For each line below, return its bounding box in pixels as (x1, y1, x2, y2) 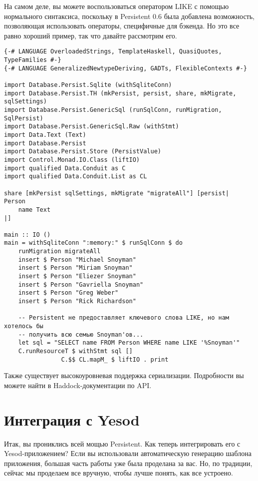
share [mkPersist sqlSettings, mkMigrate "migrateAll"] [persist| (4, 189, 230, 197)
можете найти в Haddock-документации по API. (4, 380, 152, 390)
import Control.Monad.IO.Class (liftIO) (4, 156, 140, 163)
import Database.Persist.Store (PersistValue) (4, 148, 161, 155)
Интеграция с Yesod (4, 409, 140, 430)
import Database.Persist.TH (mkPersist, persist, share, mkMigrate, (4, 89, 237, 97)
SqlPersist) (4, 114, 43, 122)
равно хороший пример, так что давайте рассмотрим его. (4, 30, 177, 40)
